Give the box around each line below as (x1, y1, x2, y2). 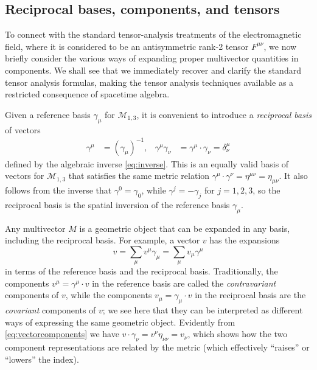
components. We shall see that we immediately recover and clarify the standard (5, 63, 301, 76)
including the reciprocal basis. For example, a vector (5, 234, 200, 246)
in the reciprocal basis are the (195, 288, 306, 301)
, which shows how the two (187, 327, 288, 340)
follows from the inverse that (5, 184, 112, 197)
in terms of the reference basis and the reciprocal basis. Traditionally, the (5, 265, 278, 277)
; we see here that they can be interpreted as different (102, 304, 303, 316)
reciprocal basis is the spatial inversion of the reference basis (5, 198, 230, 211)
